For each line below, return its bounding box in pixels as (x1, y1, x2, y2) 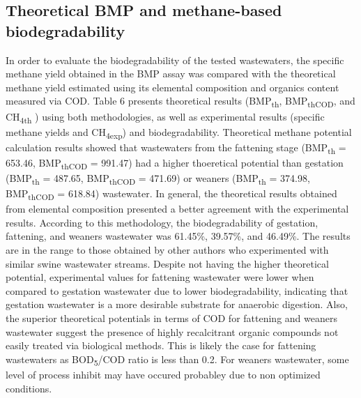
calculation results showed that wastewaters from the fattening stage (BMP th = (6, 139, 346, 156)
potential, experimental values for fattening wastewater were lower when (6, 270, 314, 284)
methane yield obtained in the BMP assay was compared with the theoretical (6, 66, 336, 81)
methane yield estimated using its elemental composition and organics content (6, 79, 339, 94)
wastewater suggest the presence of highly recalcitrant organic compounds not (6, 324, 339, 339)
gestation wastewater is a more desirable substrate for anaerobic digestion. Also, (6, 297, 348, 312)
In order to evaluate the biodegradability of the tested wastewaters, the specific (6, 52, 344, 67)
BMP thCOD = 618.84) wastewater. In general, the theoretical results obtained (6, 186, 337, 202)
